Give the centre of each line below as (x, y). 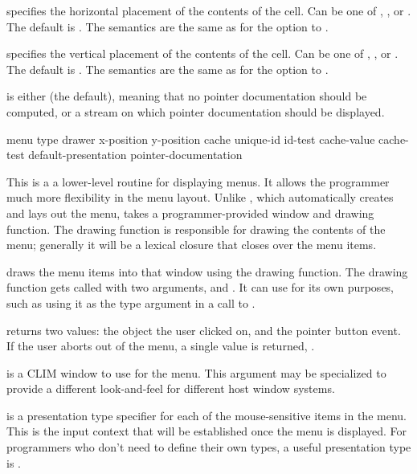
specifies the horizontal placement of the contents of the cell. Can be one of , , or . (209, 10)
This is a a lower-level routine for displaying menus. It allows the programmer (198, 181)
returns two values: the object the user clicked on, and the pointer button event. (204, 330)
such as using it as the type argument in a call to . (131, 302)
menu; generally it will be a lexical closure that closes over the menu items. (192, 245)
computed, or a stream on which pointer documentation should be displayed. (196, 111)
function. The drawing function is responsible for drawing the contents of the (196, 229)
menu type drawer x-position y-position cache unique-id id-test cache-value (191, 139)
